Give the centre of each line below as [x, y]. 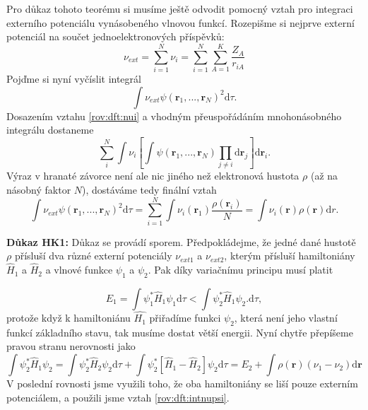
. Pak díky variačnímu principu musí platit [241, 270]
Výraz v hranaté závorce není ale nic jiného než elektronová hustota [153, 176]
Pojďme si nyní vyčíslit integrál [74, 78]
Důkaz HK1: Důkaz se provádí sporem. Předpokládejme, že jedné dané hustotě [181, 241]
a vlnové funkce [79, 270]
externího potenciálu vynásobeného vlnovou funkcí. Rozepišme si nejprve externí [180, 22]
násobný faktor [39, 189]
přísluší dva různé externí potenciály [93, 256]
